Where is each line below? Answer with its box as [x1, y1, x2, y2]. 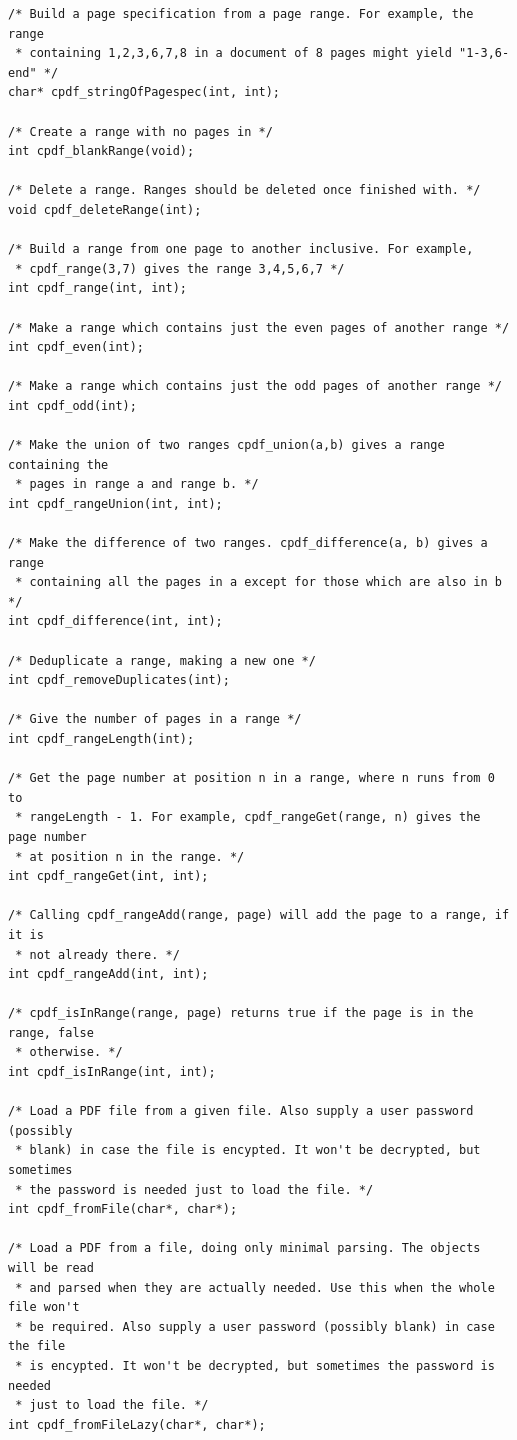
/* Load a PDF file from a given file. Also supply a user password [8, 1104, 474, 1119]
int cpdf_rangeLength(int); [8, 731, 195, 746]
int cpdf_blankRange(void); [8, 144, 195, 159]
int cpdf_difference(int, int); [8, 614, 223, 629]
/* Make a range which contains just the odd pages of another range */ [8, 379, 502, 394]
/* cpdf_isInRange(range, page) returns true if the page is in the [8, 1006, 474, 1021]
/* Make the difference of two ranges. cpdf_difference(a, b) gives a [8, 536, 488, 551]
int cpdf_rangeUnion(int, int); [8, 496, 223, 511]
